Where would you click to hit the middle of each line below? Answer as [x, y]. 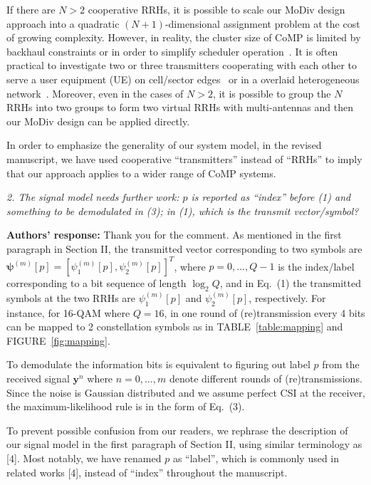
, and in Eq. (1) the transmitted [290, 283]
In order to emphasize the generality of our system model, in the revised [164, 145]
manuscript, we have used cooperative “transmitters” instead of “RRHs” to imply [184, 158]
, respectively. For [287, 297]
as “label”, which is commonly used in [256, 458]
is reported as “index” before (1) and [271, 197]
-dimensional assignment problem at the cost [262, 23]
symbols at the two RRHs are [71, 297]
